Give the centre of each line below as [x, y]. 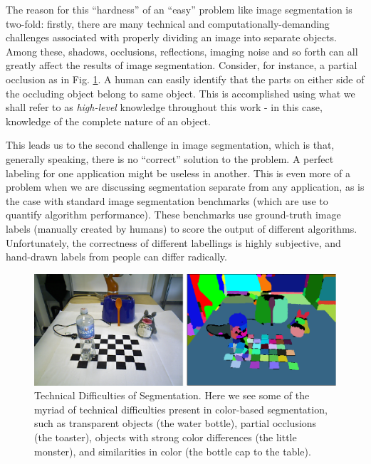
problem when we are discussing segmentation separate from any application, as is [185, 187]
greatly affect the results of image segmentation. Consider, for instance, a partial [182, 65]
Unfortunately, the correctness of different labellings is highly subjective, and [173, 242]
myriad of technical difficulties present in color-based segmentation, [181, 409]
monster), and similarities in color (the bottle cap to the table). [173, 451]
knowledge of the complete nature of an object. [108, 121]
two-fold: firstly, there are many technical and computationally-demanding [168, 23]
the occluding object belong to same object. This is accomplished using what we [181, 93]
